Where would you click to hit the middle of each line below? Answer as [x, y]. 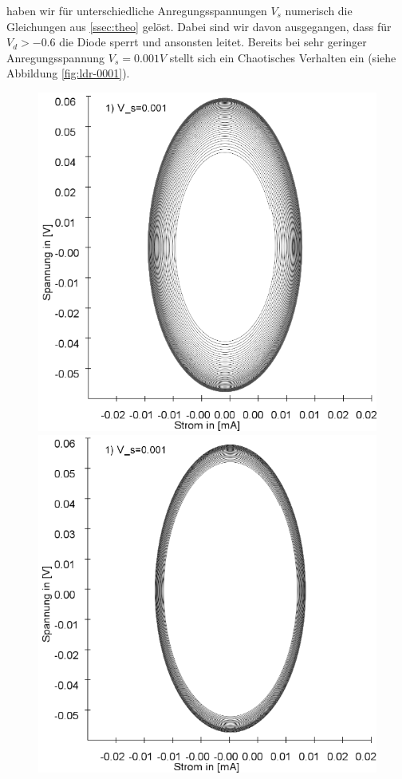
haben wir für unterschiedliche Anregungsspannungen [137, 10]
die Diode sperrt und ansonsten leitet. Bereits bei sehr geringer [213, 42]
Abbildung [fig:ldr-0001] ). [68, 73]
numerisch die [319, 10]
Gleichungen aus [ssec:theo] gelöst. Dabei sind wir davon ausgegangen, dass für [199, 26]
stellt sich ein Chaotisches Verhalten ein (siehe [283, 57]
